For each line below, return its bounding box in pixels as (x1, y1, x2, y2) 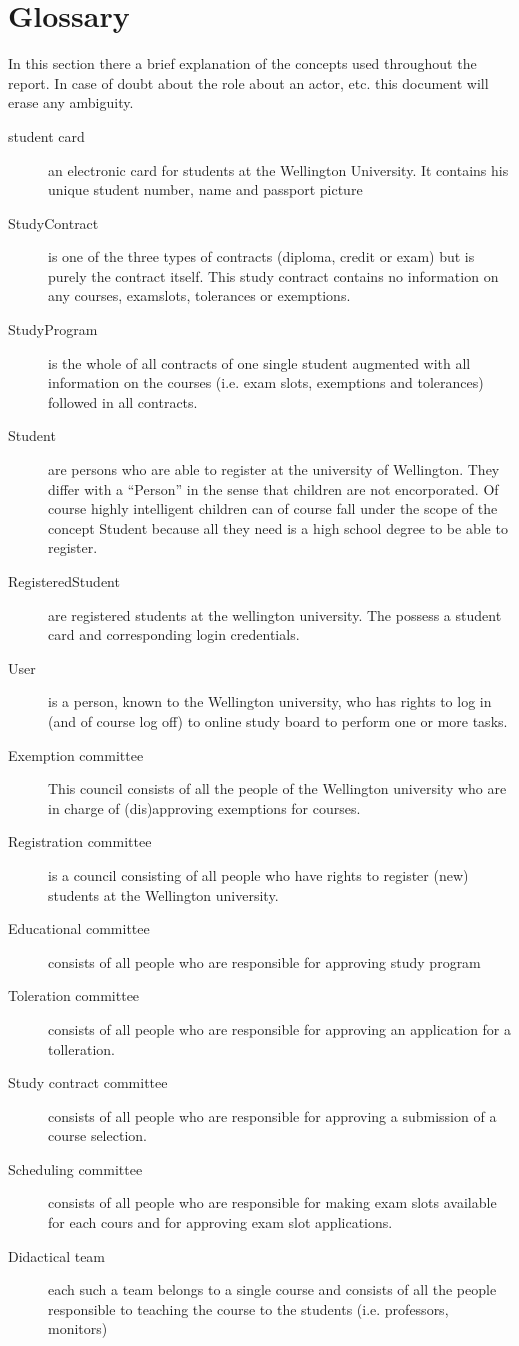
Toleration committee (8, 985, 140, 1006)
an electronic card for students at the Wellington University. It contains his (48, 159, 509, 180)
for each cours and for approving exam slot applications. (48, 1212, 393, 1233)
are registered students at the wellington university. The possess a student (48, 604, 502, 625)
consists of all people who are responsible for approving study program (48, 951, 481, 972)
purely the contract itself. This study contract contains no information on (48, 265, 499, 286)
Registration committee (8, 831, 152, 852)
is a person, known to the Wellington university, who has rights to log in (48, 691, 492, 712)
